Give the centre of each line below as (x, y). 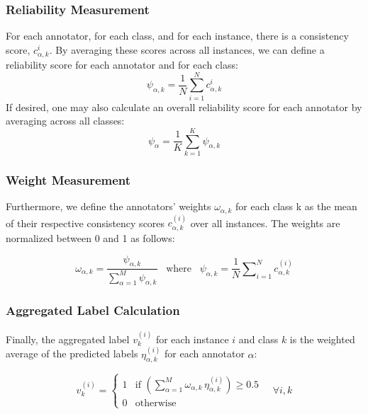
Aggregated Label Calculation (93, 310)
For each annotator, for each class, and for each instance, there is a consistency (177, 36)
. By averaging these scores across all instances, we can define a (187, 49)
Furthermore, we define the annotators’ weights (108, 206)
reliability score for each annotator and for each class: (122, 64)
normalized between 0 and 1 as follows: (90, 237)
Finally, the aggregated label (68, 339)
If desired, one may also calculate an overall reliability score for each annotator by (184, 107)
